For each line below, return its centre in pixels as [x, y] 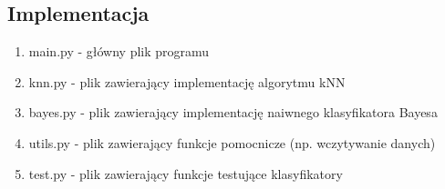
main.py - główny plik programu [119, 51]
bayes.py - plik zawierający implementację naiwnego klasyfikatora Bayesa [233, 112]
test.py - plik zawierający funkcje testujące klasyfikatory [186, 173]
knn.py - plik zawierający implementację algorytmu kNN [187, 81]
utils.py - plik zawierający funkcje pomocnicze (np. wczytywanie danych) [232, 142]
